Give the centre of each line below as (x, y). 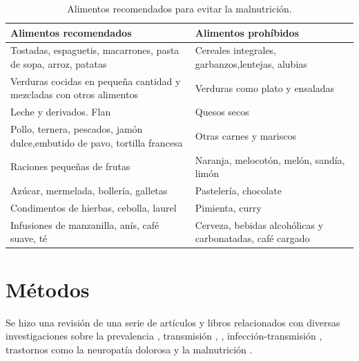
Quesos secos (222, 112)
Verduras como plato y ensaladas (265, 87)
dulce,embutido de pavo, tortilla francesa (97, 142)
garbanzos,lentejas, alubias (251, 64)
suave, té (29, 238)
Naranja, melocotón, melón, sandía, (270, 159)
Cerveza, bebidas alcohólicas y (259, 224)
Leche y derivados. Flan (61, 112)
